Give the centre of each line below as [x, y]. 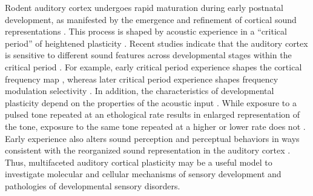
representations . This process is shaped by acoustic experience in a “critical [146, 31]
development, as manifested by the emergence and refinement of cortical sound [151, 19]
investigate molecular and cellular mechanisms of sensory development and [143, 174]
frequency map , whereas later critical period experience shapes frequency [142, 79]
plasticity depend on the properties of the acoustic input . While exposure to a [151, 102]
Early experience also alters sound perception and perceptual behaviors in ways [152, 138]
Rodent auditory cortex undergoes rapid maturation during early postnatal [144, 7]
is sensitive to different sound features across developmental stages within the [148, 55]
